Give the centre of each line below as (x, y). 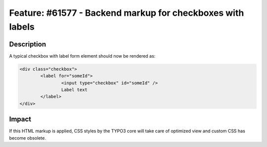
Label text (74, 90)
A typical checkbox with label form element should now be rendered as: (82, 56)
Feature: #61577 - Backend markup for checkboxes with (127, 13)
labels (22, 27)
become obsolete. (28, 138)
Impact (20, 119)
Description (28, 44)
